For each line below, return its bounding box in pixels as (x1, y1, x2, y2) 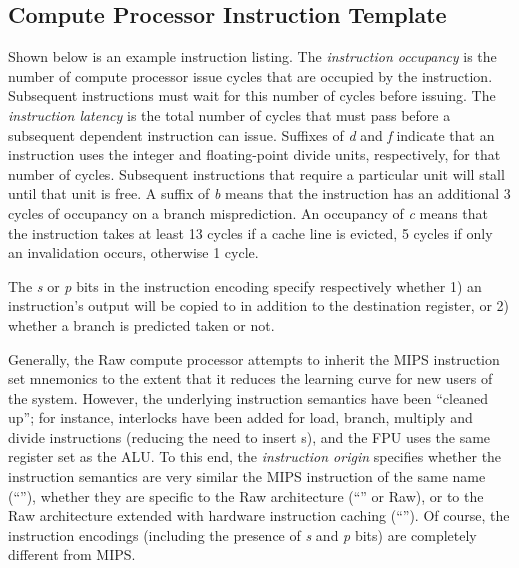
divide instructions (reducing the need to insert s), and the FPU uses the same (8, 426, 491, 447)
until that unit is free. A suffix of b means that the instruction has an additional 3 (8, 183, 511, 204)
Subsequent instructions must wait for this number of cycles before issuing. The (8, 85, 496, 106)
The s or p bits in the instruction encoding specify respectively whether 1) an (8, 275, 482, 296)
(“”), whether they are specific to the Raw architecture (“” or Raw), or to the (8, 485, 484, 506)
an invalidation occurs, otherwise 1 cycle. (8, 242, 259, 263)
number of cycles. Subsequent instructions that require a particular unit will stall (8, 163, 505, 184)
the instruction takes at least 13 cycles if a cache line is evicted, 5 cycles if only (8, 222, 493, 243)
